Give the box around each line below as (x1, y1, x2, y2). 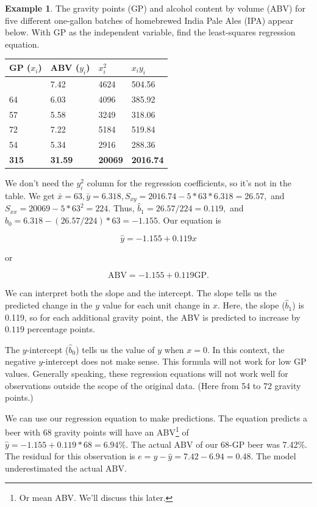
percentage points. (27, 323, 95, 335)
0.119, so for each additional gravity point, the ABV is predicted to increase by (5, 310, 301, 323)
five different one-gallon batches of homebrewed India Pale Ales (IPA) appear (5, 13, 294, 26)
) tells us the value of (76, 343, 155, 356)
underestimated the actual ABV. (5, 461, 127, 474)
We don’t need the (5, 177, 74, 189)
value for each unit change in (102, 299, 210, 312)
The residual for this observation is (5, 450, 135, 462)
